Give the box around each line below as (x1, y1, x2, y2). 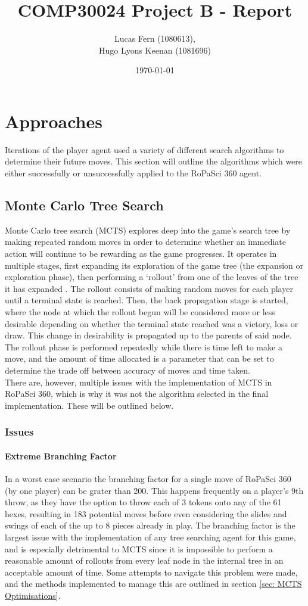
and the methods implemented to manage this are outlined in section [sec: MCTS (5, 577, 302, 590)
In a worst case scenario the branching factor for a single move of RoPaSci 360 (5, 472, 291, 484)
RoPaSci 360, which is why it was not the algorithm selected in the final (5, 387, 269, 400)
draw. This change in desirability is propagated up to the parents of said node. (5, 329, 292, 341)
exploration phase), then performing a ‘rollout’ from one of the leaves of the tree (5, 271, 298, 283)
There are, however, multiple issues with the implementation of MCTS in (5, 375, 272, 388)
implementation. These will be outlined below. (5, 399, 174, 411)
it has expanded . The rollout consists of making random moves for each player (5, 282, 293, 294)
